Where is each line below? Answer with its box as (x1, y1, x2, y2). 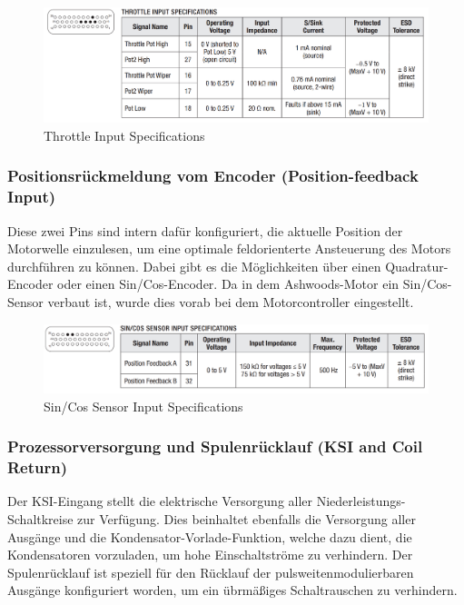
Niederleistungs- (316, 491, 406, 511)
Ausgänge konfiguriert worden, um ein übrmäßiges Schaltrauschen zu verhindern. (7, 580, 458, 600)
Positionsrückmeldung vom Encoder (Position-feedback (7, 164, 419, 187)
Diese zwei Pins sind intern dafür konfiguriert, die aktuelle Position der (7, 221, 403, 240)
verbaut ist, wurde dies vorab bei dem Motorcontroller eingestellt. (47, 292, 414, 311)
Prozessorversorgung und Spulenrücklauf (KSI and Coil (7, 435, 423, 458)
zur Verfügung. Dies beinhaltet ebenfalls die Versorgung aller (77, 510, 416, 529)
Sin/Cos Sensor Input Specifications (44, 396, 243, 415)
